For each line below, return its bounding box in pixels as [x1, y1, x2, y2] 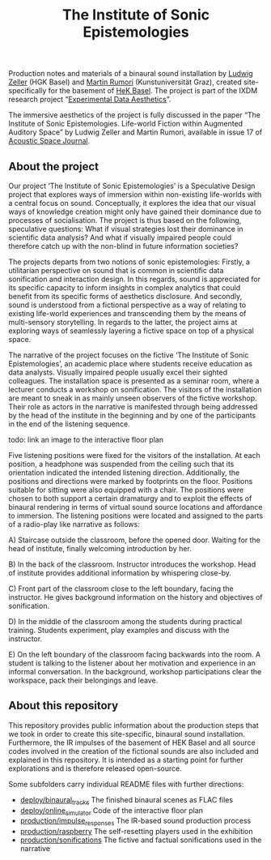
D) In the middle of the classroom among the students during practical [8, 617, 243, 626]
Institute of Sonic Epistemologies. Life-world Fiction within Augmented [8, 119, 243, 129]
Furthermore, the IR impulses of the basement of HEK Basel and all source [8, 738, 256, 747]
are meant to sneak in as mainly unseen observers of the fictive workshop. [8, 393, 257, 403]
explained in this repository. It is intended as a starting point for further [8, 755, 244, 764]
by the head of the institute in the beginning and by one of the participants [8, 411, 256, 420]
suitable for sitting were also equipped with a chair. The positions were [8, 485, 244, 494]
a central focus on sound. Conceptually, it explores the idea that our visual [8, 199, 256, 208]
